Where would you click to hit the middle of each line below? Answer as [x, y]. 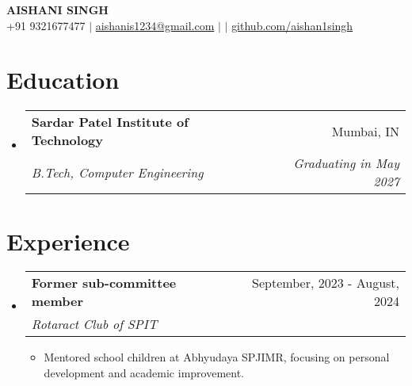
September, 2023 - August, [326, 283]
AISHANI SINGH [57, 10]
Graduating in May [346, 163]
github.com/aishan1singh [292, 25]
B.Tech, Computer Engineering [117, 172]
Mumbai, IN [365, 131]
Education [63, 80]
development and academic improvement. [144, 373]
